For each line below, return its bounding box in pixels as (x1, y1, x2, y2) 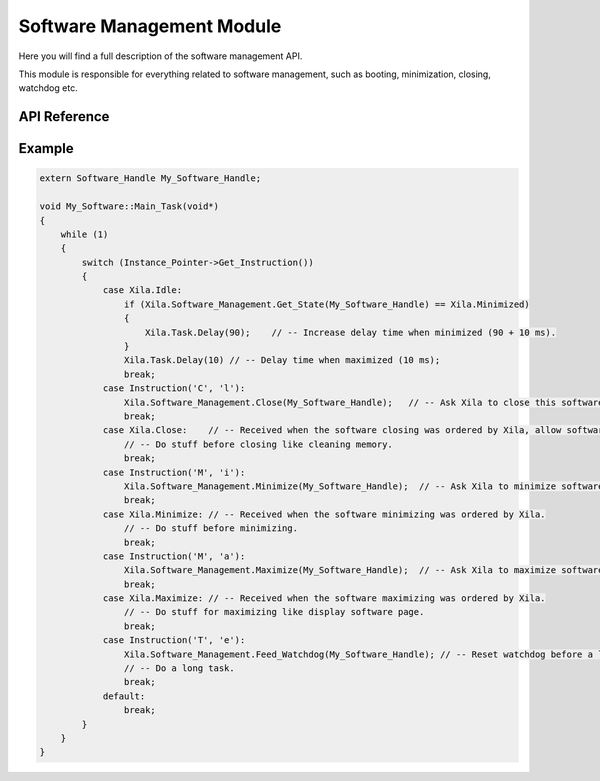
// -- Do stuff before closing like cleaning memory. (123, 438, 394, 450)
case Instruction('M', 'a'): (102, 550, 246, 562)
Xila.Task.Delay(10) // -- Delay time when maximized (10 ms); (123, 355, 441, 366)
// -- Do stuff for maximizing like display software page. (123, 606, 425, 618)
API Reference (18, 108, 110, 125)
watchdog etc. (18, 82, 79, 94)
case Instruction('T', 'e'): (102, 635, 246, 646)
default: (102, 690, 146, 702)
